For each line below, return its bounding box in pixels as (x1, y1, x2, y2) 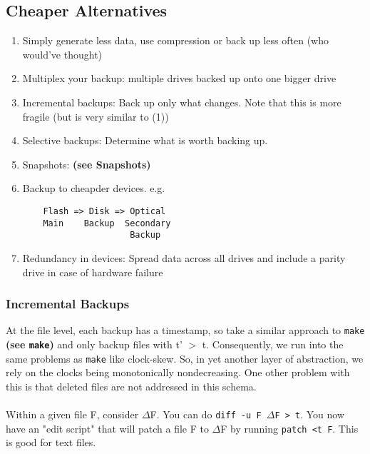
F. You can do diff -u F (150, 407, 262, 422)
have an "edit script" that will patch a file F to (6, 420, 209, 435)
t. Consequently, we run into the (202, 336, 344, 351)
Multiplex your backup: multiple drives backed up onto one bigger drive (22, 71, 336, 86)
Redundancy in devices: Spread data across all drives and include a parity (22, 250, 346, 265)
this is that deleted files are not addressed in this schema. (6, 378, 257, 393)
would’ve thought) (22, 46, 103, 61)
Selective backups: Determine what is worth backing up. (22, 133, 268, 148)
